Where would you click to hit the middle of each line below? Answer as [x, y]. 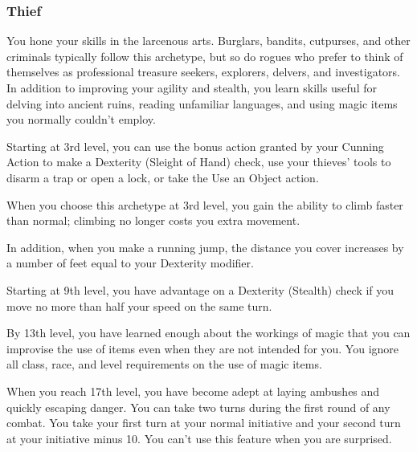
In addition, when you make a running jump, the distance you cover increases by [205, 247]
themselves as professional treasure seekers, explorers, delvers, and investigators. [204, 72]
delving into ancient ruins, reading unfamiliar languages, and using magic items [202, 103]
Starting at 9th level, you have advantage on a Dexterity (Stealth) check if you [200, 289]
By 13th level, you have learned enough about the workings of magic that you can [208, 333]
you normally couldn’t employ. [81, 119]
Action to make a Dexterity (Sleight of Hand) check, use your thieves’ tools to [199, 162]
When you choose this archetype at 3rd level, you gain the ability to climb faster [205, 204]
